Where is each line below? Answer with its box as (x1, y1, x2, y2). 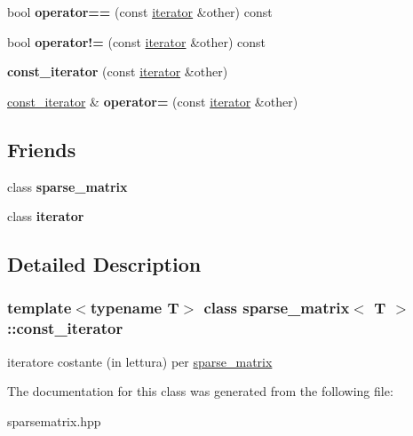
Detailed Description (7, 250, 202, 278)
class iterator (7, 207, 84, 226)
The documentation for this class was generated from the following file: (7, 382, 393, 400)
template (7, 297, 72, 319)
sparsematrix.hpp (7, 411, 101, 430)
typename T (90, 297, 179, 319)
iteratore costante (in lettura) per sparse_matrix (7, 352, 273, 370)
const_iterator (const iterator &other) (7, 62, 228, 81)
